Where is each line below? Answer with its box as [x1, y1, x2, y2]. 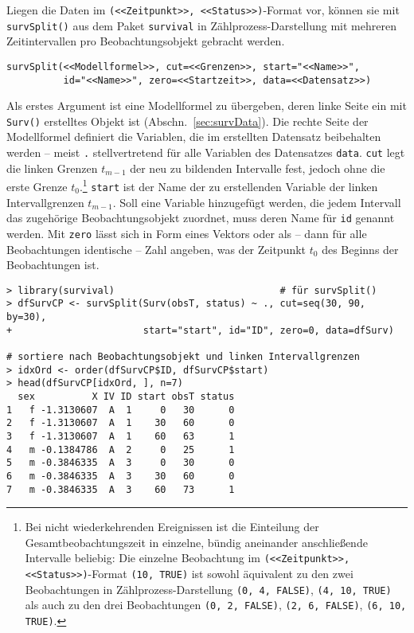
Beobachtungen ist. [6, 256, 100, 273]
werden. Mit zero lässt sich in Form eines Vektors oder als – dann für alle [6, 225, 367, 241]
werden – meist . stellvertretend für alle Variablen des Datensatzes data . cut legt [6, 144, 405, 161]
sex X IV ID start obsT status [18, 390, 235, 402]
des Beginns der [322, 240, 399, 257]
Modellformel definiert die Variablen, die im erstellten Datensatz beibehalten [6, 128, 381, 145]
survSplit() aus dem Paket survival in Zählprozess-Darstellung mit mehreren [6, 17, 396, 33]
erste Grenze [6, 178, 68, 194]
